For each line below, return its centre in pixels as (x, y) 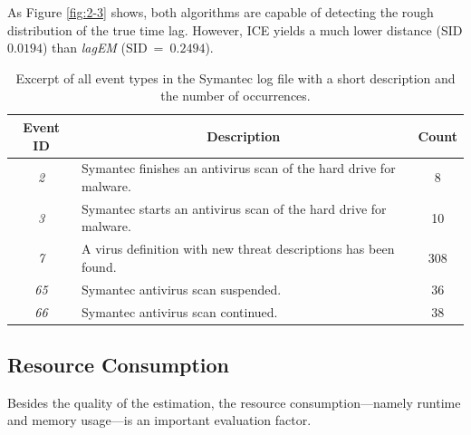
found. (99, 266)
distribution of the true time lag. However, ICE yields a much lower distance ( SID (235, 29)
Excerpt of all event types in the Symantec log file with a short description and (235, 77)
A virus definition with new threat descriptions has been (238, 249)
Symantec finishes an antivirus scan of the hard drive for (239, 168)
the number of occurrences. (235, 96)
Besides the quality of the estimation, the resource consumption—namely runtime (234, 402)
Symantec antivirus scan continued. (180, 311)
